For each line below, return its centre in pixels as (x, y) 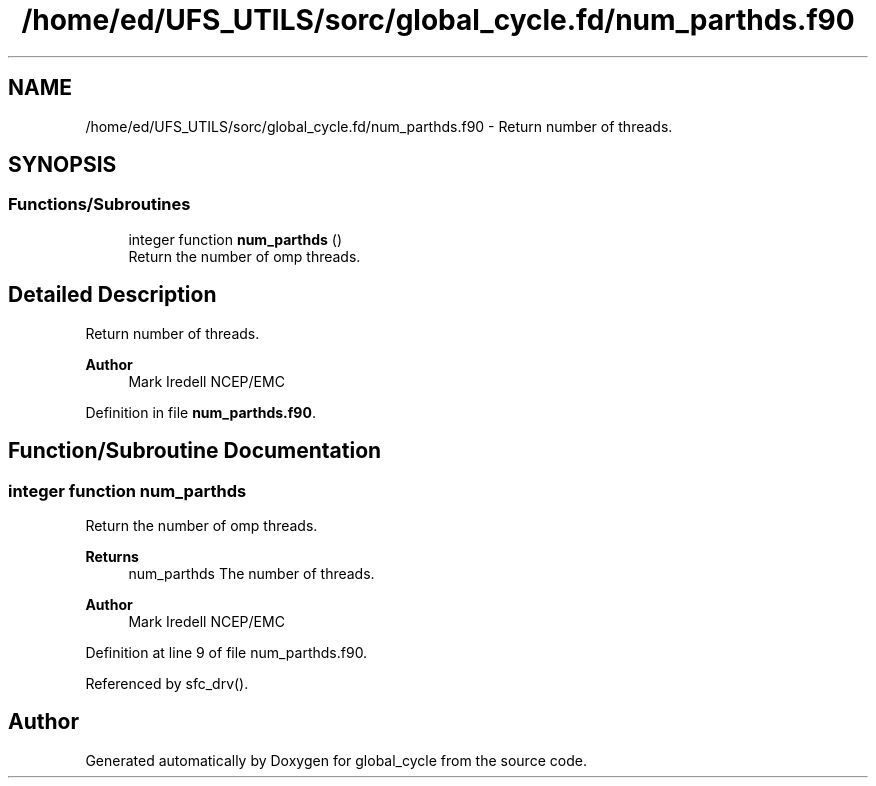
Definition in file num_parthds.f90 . (200, 412)
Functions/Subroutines (99, 204)
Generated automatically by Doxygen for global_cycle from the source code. (336, 760)
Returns (112, 556)
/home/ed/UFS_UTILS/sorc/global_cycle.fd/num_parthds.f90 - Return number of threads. (379, 126)
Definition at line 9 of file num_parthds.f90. (226, 652)
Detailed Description (112, 295)
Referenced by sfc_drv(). (167, 683)
